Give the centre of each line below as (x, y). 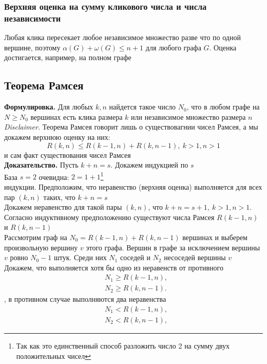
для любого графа (173, 47)
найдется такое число (142, 107)
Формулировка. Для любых (49, 107)
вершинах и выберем (215, 237)
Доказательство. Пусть (41, 165)
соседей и (135, 257)
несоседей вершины (195, 257)
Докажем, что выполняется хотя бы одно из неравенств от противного (114, 267)
